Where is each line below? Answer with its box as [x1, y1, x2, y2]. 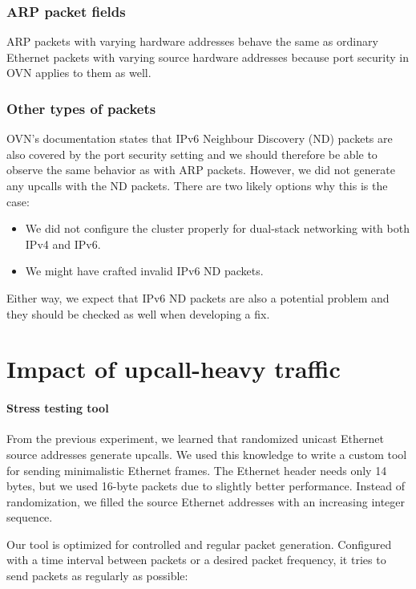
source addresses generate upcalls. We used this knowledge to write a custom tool [6, 445, 407, 462]
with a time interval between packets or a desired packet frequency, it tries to [6, 551, 386, 568]
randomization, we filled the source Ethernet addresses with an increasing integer [6, 493, 406, 510]
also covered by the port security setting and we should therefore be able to [6, 145, 378, 162]
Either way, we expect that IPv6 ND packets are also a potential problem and [6, 289, 390, 306]
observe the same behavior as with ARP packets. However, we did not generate [6, 161, 395, 178]
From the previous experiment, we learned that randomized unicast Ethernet [6, 430, 384, 447]
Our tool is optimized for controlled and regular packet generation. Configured [6, 535, 392, 552]
